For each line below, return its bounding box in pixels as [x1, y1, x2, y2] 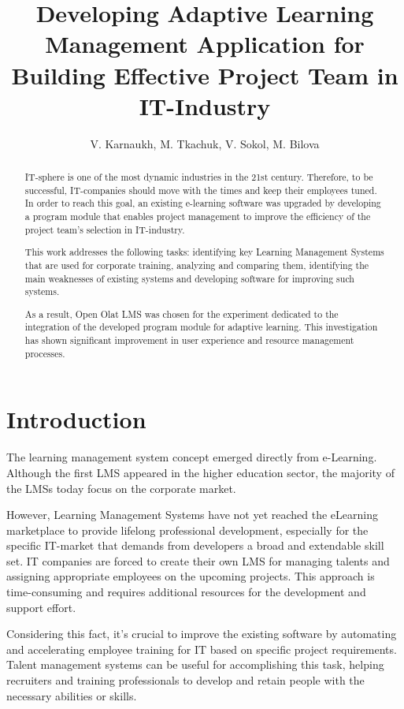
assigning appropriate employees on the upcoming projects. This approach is [6, 568, 375, 584]
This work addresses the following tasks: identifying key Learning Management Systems [24, 245, 384, 259]
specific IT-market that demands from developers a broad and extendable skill [6, 537, 384, 554]
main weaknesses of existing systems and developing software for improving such [24, 271, 354, 285]
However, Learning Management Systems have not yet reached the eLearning [6, 506, 378, 523]
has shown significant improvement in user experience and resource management [24, 334, 354, 347]
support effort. [6, 599, 76, 615]
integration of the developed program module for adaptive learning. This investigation [24, 320, 378, 334]
